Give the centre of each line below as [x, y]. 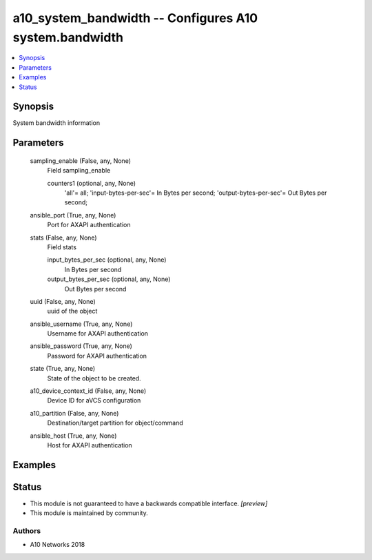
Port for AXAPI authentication [89, 225]
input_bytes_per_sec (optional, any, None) [107, 260]
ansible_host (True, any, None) [73, 436]
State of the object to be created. [94, 378]
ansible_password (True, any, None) [81, 346]
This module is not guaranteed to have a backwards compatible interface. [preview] [149, 503]
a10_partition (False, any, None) [74, 413]
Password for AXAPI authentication [97, 356]
